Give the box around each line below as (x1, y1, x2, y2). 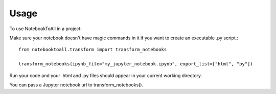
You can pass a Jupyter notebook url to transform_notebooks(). (9, 82, 144, 88)
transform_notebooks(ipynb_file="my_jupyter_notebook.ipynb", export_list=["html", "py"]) (18, 61, 253, 67)
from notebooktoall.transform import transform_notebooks (18, 46, 167, 53)
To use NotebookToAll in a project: (9, 26, 82, 32)
